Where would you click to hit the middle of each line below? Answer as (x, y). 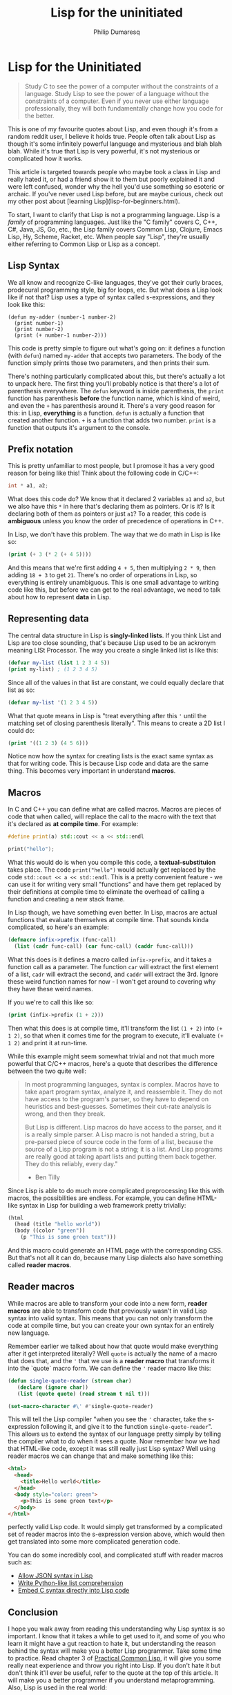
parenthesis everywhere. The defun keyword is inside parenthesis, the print (116, 391)
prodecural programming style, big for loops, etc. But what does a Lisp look (115, 290)
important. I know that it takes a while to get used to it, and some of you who (117, 1636)
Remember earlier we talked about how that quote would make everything (113, 1346)
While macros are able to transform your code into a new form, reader (108, 1303)
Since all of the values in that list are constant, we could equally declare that (116, 682)
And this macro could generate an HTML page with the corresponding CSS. (115, 1251)
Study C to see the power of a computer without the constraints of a (122, 86)
